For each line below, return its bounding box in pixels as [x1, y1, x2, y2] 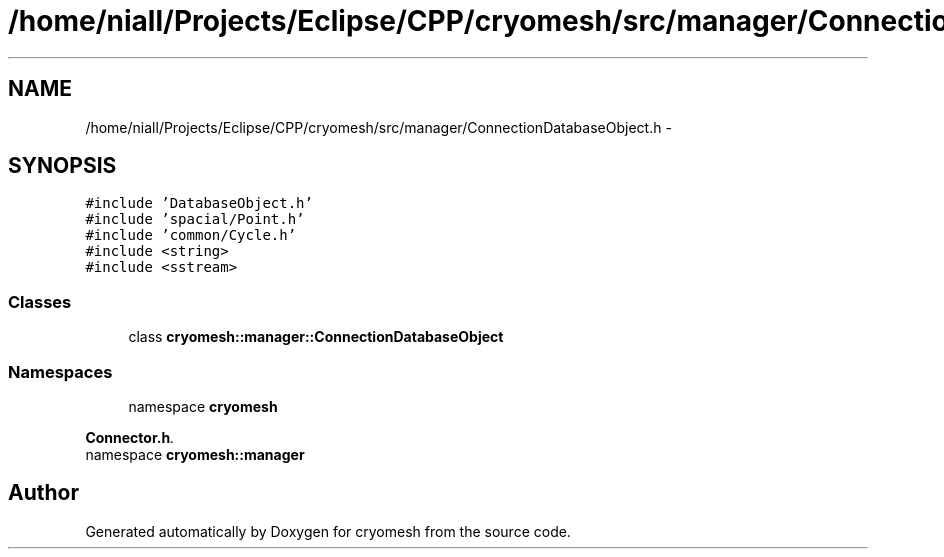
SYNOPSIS [8, 153, 117, 179]
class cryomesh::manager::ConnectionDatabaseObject [128, 328, 504, 346]
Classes [8, 291, 72, 312]
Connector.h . [85, 428, 175, 446]
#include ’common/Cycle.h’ [85, 227, 297, 244]
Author [8, 480, 79, 506]
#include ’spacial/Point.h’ [85, 211, 305, 228]
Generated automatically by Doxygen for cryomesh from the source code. [85, 522, 571, 540]
